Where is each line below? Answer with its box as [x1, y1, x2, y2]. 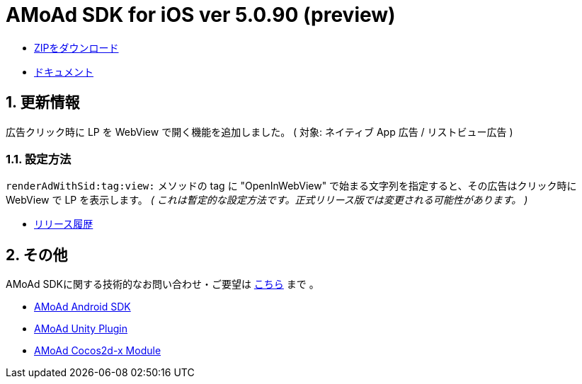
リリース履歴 [34, 218, 93, 231]
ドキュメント [34, 65, 93, 78]
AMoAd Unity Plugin [34, 322, 127, 335]
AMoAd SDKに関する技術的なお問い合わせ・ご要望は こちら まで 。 [6, 278, 319, 291]
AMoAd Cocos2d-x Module [34, 344, 161, 357]
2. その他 [6, 245, 68, 264]
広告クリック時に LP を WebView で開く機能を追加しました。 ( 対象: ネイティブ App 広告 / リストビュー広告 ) [6, 125, 513, 138]
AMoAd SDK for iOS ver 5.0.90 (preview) [6, 3, 396, 27]
